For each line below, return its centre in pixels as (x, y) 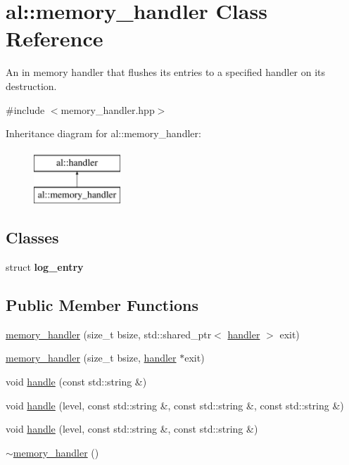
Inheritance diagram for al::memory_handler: (103, 133)
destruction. (31, 85)
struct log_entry (45, 267)
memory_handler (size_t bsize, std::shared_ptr (109, 334)
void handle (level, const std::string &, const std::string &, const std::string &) (175, 405)
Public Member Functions (102, 305)
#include (25, 109)
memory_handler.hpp (108, 109)
